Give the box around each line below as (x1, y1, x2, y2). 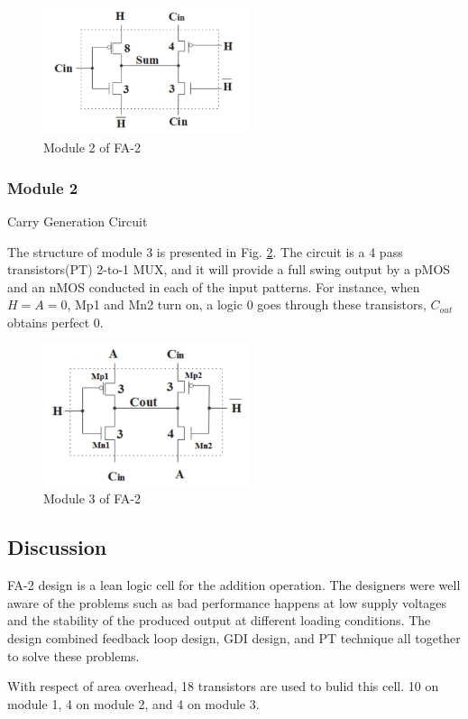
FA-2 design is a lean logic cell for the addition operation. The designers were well (7, 576, 461, 595)
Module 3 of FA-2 (43, 489, 141, 508)
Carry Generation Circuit (7, 212, 148, 231)
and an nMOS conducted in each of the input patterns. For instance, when (7, 277, 420, 296)
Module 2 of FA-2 (43, 138, 141, 157)
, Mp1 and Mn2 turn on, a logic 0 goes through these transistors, (67, 295, 427, 314)
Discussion (7, 533, 107, 561)
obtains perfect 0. (7, 313, 104, 332)
